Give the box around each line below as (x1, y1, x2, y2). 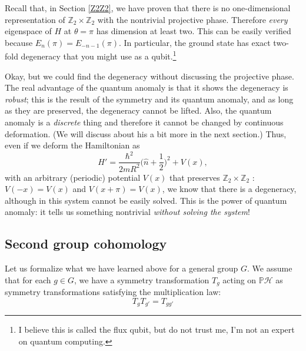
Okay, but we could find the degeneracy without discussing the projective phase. (5, 69, 294, 82)
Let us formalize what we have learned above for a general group (5, 262, 238, 274)
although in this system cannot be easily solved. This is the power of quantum (5, 194, 287, 206)
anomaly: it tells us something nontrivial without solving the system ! (5, 206, 250, 218)
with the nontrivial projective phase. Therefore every (97, 13, 288, 25)
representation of (5, 13, 65, 25)
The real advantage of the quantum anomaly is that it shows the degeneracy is (5, 81, 288, 94)
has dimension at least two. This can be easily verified (96, 25, 291, 37)
